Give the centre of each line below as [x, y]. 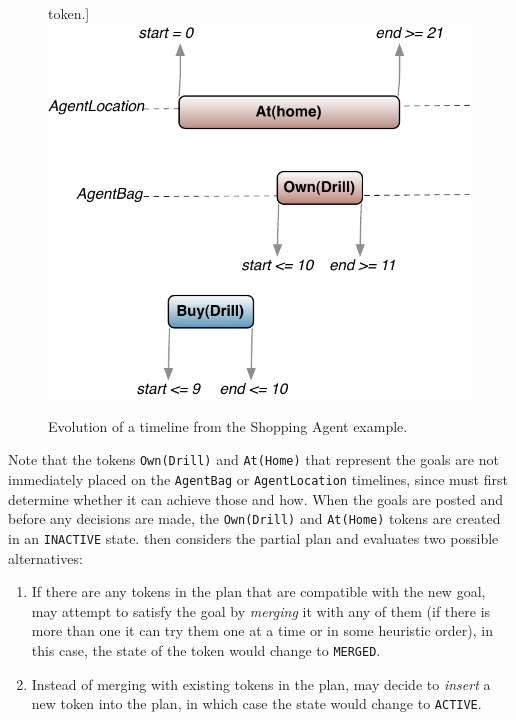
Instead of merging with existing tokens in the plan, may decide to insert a [261, 683]
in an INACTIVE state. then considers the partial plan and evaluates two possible [253, 538]
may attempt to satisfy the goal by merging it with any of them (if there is [261, 610]
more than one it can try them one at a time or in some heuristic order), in [262, 630]
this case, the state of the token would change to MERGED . [206, 650]
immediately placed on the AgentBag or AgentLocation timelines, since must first [258, 479]
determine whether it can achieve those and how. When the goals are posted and [255, 498]
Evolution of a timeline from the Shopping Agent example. [228, 425]
